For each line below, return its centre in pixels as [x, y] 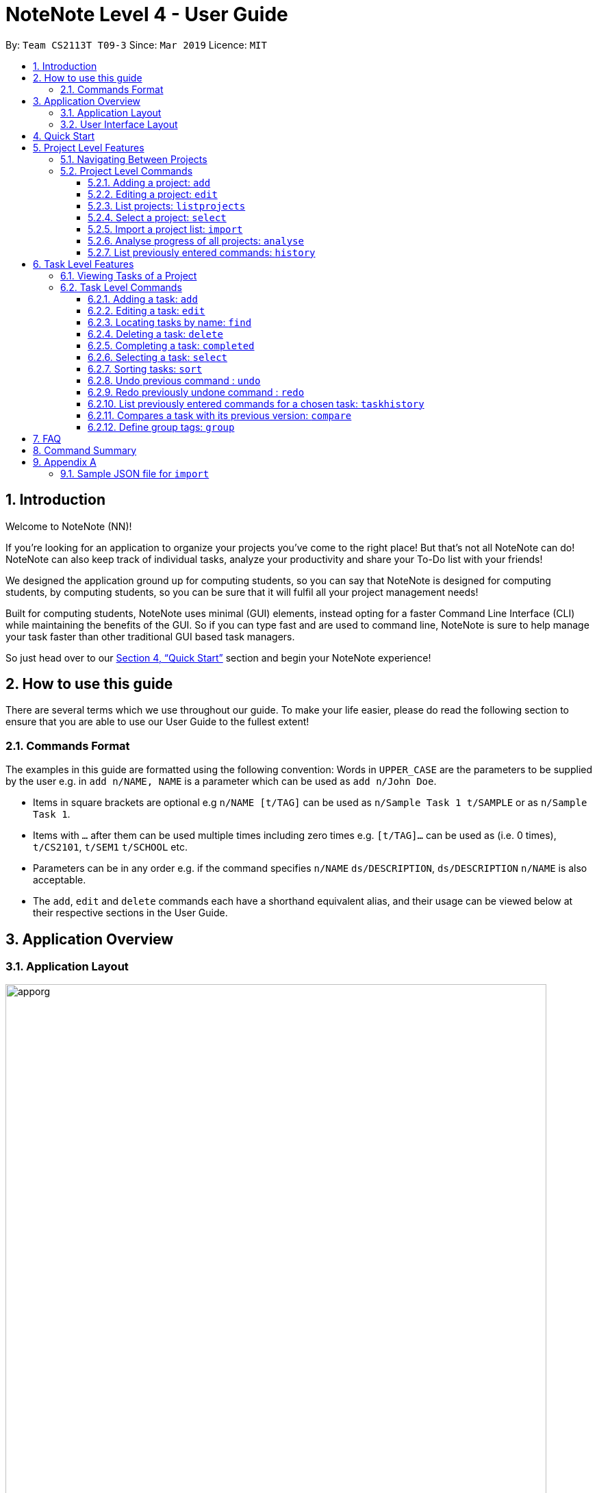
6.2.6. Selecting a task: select [158, 357]
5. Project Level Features [89, 147]
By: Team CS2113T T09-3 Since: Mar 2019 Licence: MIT [136, 45]
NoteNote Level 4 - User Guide [147, 14]
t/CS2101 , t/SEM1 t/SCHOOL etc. [110, 847]
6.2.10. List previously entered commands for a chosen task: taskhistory [256, 403]
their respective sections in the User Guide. [130, 913]
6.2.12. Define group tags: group [161, 427]
